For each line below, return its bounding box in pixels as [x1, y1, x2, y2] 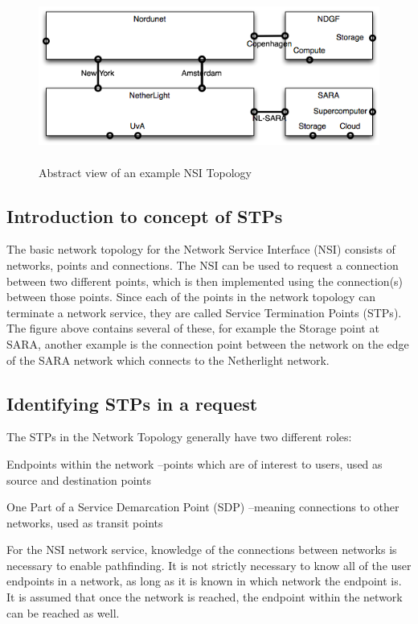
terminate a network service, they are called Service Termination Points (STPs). [6, 304, 402, 320]
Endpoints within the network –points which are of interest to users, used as [6, 455, 383, 472]
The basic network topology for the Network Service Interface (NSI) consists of [6, 241, 395, 258]
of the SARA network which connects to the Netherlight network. [6, 351, 330, 368]
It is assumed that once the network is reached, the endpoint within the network [6, 589, 403, 605]
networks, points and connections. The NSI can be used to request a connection [6, 256, 399, 273]
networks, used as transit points [6, 514, 163, 531]
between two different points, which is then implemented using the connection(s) [6, 272, 404, 289]
